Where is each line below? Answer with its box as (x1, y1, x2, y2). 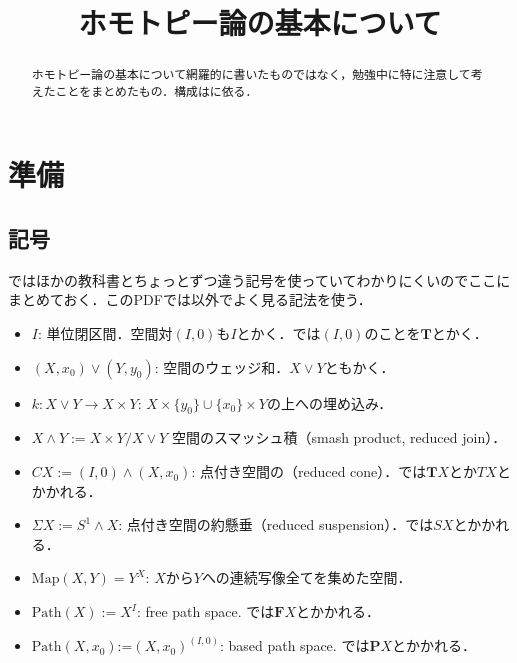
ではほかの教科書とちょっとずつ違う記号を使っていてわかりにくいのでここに (8, 269, 511, 290)
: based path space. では (219, 635, 370, 656)
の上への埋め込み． (266, 392, 393, 413)
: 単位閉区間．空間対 (37, 323, 173, 344)
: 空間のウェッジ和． (154, 356, 290, 377)
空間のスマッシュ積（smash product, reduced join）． (171, 427, 507, 448)
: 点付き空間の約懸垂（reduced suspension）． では (118, 514, 434, 535)
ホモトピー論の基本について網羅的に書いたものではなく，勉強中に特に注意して (31, 66, 471, 83)
